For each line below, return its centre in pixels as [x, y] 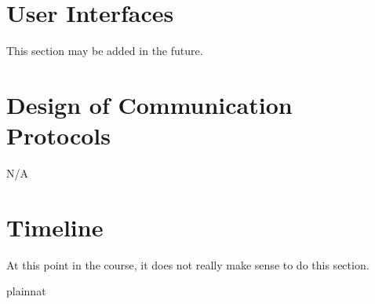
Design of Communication [149, 104]
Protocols [58, 136]
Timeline [55, 227]
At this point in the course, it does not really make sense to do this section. [188, 264]
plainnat [26, 291]
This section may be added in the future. [105, 51]
